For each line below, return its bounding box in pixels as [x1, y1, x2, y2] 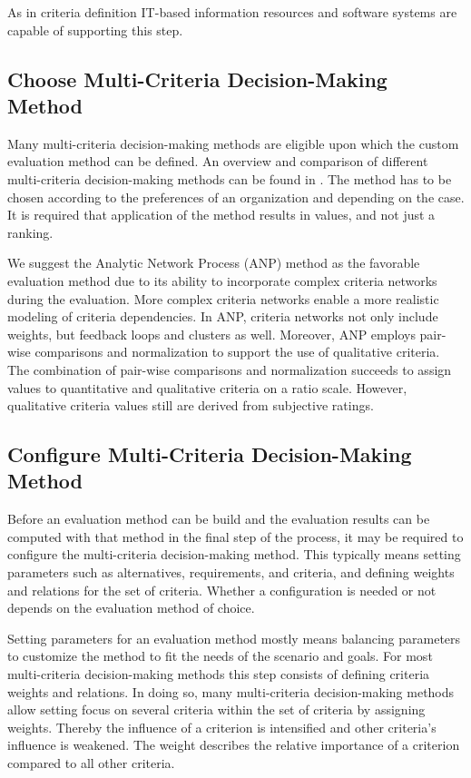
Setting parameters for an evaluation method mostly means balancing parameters [7, 628, 461, 647]
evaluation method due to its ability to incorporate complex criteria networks [7, 271, 437, 290]
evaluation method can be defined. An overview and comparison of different [7, 152, 428, 171]
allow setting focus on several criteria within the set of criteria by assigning [7, 700, 426, 719]
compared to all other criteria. [7, 753, 175, 772]
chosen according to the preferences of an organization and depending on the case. [7, 187, 465, 206]
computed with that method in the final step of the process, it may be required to [7, 527, 464, 546]
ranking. [7, 222, 54, 241]
